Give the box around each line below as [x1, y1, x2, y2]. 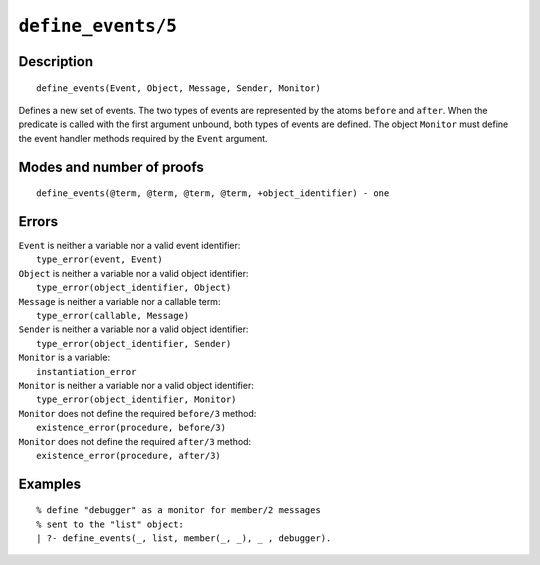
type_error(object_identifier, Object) [36, 282, 232, 294]
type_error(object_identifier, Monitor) [36, 394, 237, 405]
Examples [18, 475, 82, 492]
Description [18, 53, 94, 70]
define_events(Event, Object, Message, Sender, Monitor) [36, 82, 322, 94]
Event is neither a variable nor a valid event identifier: [18, 240, 241, 252]
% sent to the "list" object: [36, 518, 185, 530]
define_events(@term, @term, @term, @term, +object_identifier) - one [36, 188, 390, 199]
